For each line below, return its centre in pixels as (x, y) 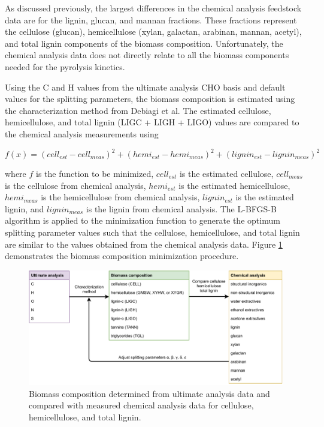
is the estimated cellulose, (226, 174)
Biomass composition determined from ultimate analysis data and (149, 393)
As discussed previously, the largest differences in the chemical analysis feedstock (153, 8)
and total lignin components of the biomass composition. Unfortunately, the (144, 43)
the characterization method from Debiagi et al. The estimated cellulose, (138, 110)
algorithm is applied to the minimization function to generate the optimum (143, 220)
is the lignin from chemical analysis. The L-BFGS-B (181, 208)
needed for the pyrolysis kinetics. (65, 66)
